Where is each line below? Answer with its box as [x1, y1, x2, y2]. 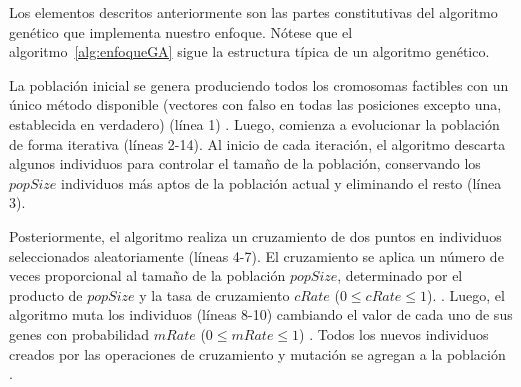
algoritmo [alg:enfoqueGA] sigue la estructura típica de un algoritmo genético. [9, 41, 490, 62]
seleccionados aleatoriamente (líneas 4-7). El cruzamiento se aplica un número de [9, 245, 504, 266]
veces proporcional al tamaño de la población [9, 265, 286, 286]
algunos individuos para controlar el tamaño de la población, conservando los [9, 153, 481, 174]
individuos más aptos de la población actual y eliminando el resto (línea [61, 172, 502, 193]
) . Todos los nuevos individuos [299, 323, 489, 344]
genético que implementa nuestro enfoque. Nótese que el [9, 21, 353, 42]
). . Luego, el [426, 284, 505, 305]
